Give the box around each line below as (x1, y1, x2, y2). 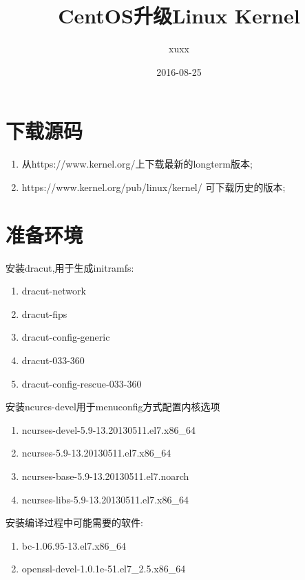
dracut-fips (21, 306, 67, 321)
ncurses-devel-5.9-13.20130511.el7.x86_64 (21, 422, 196, 437)
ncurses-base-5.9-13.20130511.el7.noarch (21, 468, 189, 483)
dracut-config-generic (21, 330, 110, 344)
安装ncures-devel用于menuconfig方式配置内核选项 (6, 399, 220, 414)
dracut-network (21, 283, 86, 298)
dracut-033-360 (21, 352, 85, 367)
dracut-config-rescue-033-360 (21, 376, 142, 390)
